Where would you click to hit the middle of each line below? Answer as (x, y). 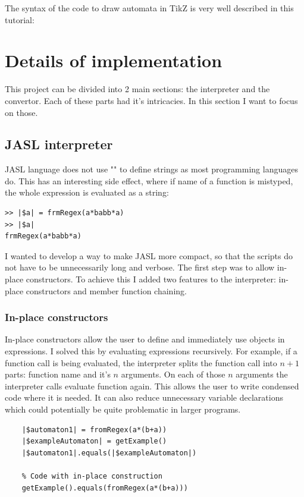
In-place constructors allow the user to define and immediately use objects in (145, 339)
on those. (21, 112)
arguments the (262, 374)
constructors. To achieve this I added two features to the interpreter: (151, 279)
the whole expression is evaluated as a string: (87, 192)
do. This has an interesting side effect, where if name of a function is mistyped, (149, 180)
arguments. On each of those (173, 374)
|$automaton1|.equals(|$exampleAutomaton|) (109, 453)
